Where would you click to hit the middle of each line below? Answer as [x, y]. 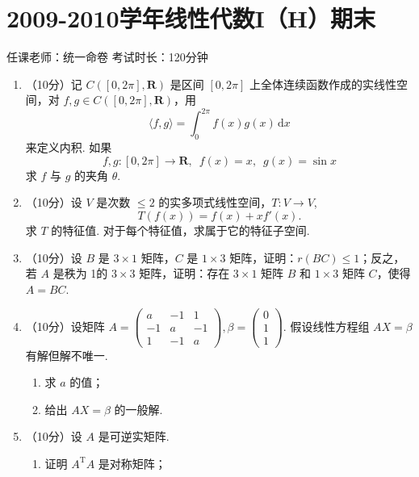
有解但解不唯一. [67, 355]
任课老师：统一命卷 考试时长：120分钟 [107, 57]
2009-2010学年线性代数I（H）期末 [191, 18]
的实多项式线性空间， [215, 202]
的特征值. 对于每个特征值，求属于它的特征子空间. [180, 230]
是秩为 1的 [80, 273]
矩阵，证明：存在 [184, 273]
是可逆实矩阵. [134, 436]
